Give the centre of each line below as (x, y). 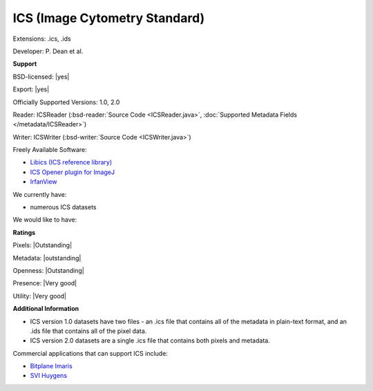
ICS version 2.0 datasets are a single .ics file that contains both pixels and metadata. (150, 341)
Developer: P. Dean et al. (48, 51)
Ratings (24, 232)
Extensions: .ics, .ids (42, 39)
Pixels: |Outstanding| (42, 245)
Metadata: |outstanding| (47, 258)
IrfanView (44, 182)
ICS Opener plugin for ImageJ (73, 172)
